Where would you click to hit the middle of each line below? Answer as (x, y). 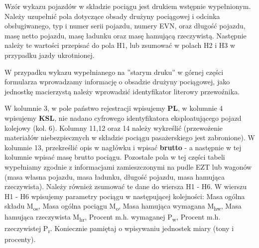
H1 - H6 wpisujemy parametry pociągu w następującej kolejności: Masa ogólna (125, 196)
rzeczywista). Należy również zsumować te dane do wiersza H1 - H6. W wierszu (126, 186)
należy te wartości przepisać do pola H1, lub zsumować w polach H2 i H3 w (120, 45)
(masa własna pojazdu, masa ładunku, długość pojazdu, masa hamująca (115, 176)
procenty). (20, 239)
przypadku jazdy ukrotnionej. (50, 55)
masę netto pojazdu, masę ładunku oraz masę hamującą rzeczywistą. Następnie (126, 35)
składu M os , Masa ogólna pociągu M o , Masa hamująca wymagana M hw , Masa (123, 207)
